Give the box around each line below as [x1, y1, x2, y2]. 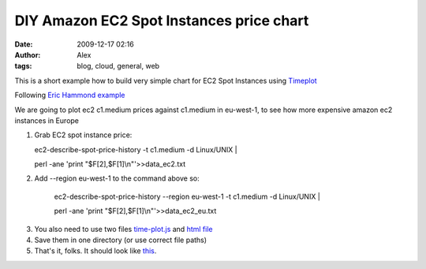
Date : [14, 39, 33, 49]
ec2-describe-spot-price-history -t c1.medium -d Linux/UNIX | [34, 144, 237, 154]
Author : [14, 50, 41, 59]
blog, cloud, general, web [77, 62, 160, 71]
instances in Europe [14, 115, 79, 125]
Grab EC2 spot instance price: [34, 130, 133, 140]
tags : [14, 62, 32, 71]
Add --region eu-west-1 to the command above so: [34, 174, 200, 183]
